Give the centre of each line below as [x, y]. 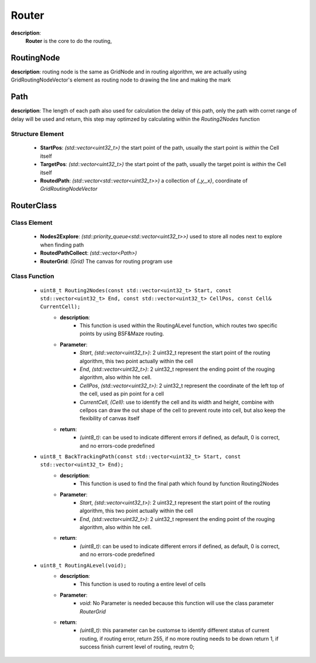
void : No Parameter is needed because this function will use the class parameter [177, 603]
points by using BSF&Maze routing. [122, 334]
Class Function [32, 276]
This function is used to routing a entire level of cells [143, 584]
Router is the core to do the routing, [69, 40]
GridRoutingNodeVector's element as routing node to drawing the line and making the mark [121, 80]
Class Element [32, 223]
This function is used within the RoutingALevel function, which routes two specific [179, 326]
